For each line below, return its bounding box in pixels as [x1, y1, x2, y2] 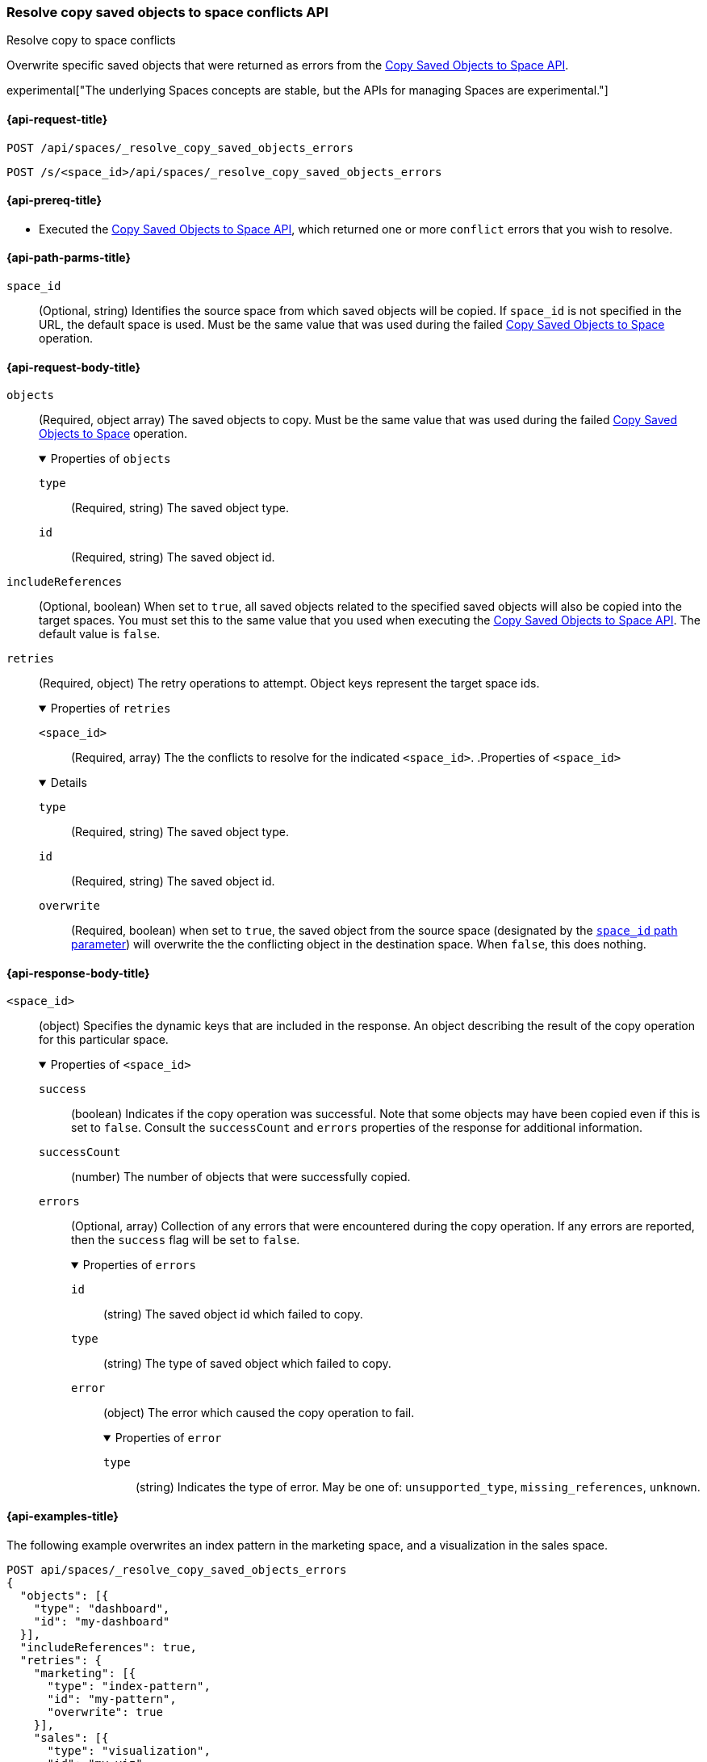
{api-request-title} [6, 111, 108, 126]
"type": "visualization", [47, 1743, 211, 1757]
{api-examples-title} [6, 1509, 119, 1524]
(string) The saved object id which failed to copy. [103, 1307, 363, 1322]
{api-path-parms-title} [6, 250, 132, 265]
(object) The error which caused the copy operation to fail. [103, 1406, 415, 1420]
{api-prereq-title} [6, 193, 102, 208]
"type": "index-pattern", [47, 1679, 211, 1693]
